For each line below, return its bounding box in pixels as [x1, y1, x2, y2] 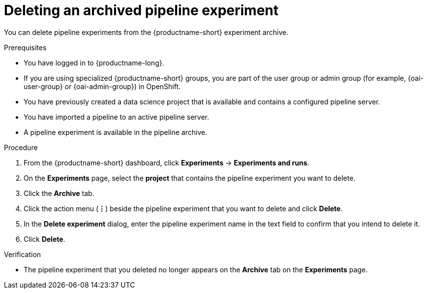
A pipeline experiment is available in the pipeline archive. [24, 128, 208, 136]
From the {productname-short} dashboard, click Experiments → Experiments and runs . [24, 158, 309, 167]
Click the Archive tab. [24, 189, 94, 197]
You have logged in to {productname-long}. [24, 58, 164, 67]
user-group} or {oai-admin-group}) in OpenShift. [24, 82, 181, 91]
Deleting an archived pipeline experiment [4, 2, 279, 19]
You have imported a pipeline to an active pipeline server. [24, 112, 209, 121]
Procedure [4, 143, 38, 152]
